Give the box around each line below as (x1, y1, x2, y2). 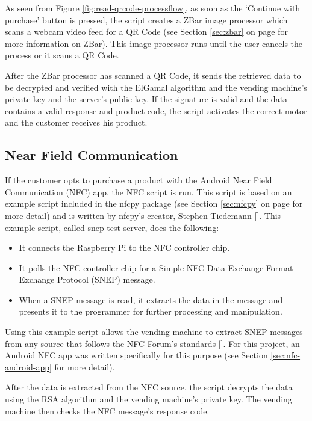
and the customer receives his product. (5, 116, 148, 129)
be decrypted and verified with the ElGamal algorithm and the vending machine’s (5, 81, 307, 93)
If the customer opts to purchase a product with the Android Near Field (5, 174, 272, 186)
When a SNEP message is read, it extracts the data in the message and (19, 293, 283, 306)
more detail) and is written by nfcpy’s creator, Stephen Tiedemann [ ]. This (5, 209, 281, 221)
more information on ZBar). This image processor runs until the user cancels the (5, 37, 303, 49)
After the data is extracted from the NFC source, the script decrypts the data (5, 381, 293, 393)
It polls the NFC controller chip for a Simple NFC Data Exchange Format (19, 261, 293, 274)
